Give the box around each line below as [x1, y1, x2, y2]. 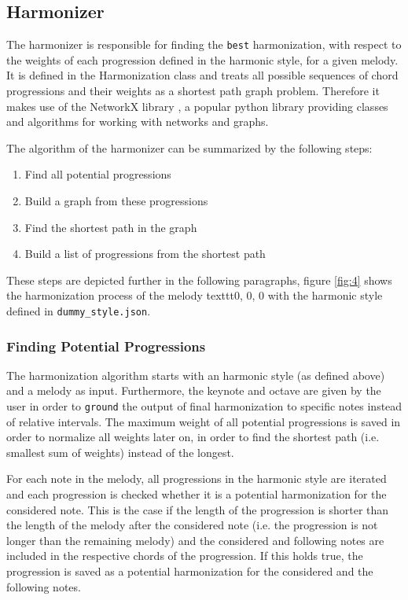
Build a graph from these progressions [24, 193, 208, 209]
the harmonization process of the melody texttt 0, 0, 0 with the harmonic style [6, 287, 383, 304]
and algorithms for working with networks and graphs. [6, 113, 269, 130]
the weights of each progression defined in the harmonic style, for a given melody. [6, 51, 399, 68]
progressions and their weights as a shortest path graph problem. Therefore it [6, 83, 380, 99]
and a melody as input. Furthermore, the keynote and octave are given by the [6, 382, 381, 399]
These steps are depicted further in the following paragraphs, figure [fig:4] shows [6, 271, 392, 288]
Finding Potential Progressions [6, 336, 206, 355]
